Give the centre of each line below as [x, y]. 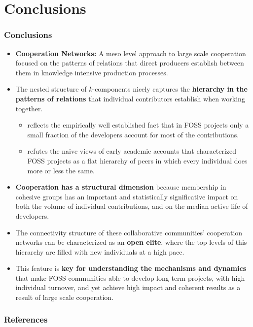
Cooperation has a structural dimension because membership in [121, 187]
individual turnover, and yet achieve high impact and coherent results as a [128, 287]
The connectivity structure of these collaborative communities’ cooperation [129, 232]
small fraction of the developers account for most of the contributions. [133, 134]
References [26, 319]
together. [29, 108]
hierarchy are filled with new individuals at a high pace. [100, 251]
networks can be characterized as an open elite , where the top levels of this [131, 242]
